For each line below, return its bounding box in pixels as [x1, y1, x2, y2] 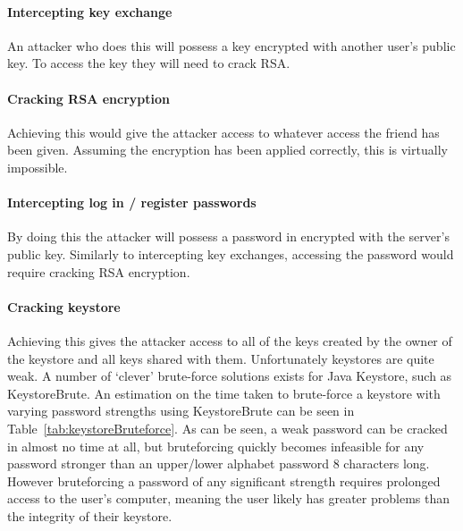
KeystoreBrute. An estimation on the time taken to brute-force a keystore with [7, 383, 441, 402]
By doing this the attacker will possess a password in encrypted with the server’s [7, 227, 450, 246]
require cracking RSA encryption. [7, 262, 190, 281]
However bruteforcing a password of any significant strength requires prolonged [7, 471, 441, 490]
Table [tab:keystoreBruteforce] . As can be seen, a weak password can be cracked [7, 418, 448, 437]
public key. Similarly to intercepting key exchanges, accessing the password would [7, 244, 454, 263]
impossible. [7, 157, 68, 176]
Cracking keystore [7, 297, 121, 316]
